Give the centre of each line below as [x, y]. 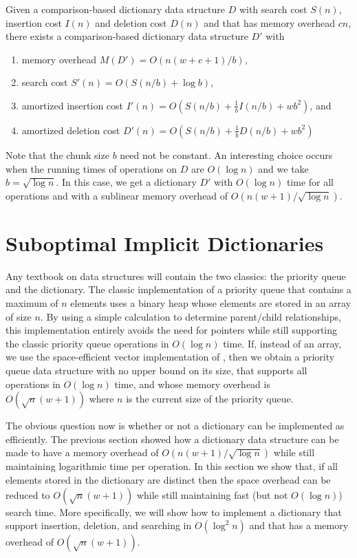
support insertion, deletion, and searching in [99, 525]
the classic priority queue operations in [87, 343]
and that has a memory [299, 525]
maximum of [32, 303]
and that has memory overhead [270, 22]
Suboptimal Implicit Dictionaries [165, 243]
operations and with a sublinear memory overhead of [117, 195]
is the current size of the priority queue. [210, 399]
